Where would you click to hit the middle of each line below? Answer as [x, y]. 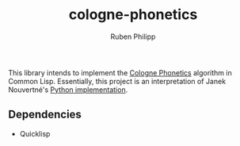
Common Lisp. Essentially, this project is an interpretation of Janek [117, 81]
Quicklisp [35, 133]
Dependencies [45, 115]
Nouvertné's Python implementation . [68, 90]
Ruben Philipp [133, 36]
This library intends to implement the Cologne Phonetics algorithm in [120, 72]
